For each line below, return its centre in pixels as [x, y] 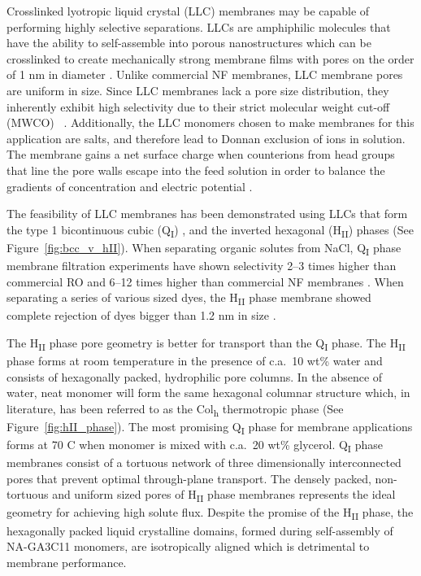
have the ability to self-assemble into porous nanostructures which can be [189, 43]
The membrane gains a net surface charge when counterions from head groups [201, 154]
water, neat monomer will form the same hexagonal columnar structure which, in [208, 393]
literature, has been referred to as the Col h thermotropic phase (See [175, 409]
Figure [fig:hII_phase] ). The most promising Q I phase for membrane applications [210, 427]
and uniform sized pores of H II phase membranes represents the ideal [224, 495]
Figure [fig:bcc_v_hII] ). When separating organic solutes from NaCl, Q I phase [204, 248]
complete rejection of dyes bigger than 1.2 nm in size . [141, 315]
